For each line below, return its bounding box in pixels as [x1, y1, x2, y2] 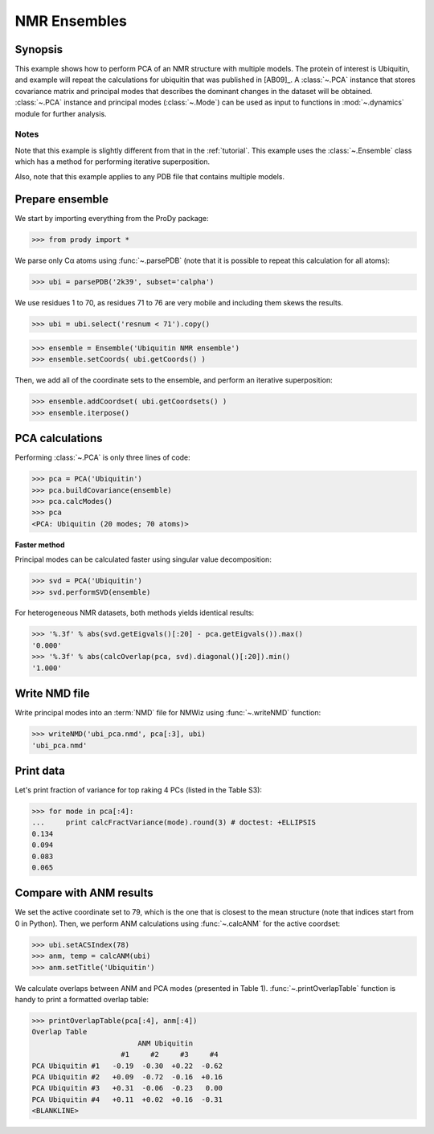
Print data [14, 764, 66, 777]
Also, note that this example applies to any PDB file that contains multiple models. [14, 171, 285, 181]
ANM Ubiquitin [137, 1038, 193, 1048]
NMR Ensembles [14, 12, 128, 30]
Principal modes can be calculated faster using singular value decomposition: [14, 555, 272, 564]
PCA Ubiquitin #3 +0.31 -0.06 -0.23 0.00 [31, 1083, 223, 1093]
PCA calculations [14, 432, 104, 445]
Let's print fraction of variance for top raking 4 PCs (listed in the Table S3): [14, 785, 263, 795]
